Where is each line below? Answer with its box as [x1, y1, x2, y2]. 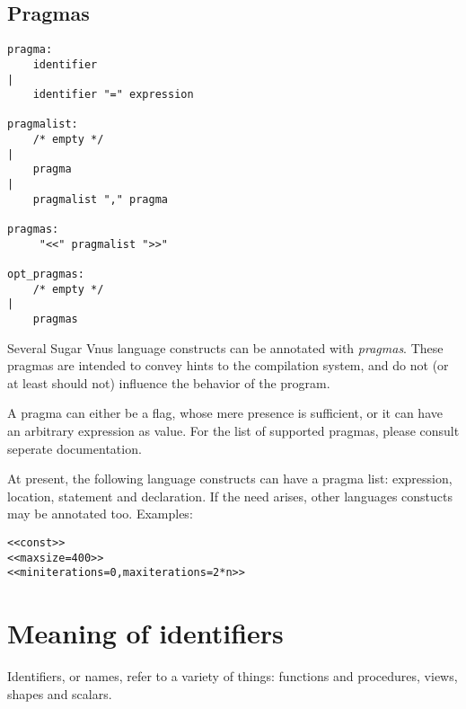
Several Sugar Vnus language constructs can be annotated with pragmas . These [7, 338, 444, 357]
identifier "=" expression [32, 88, 194, 102]
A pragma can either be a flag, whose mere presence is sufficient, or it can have [7, 403, 443, 422]
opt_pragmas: [7, 268, 84, 281]
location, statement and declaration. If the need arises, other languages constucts [7, 486, 453, 505]
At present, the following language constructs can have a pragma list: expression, [7, 469, 453, 488]
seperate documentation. [7, 439, 142, 457]
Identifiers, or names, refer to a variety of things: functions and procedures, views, [7, 667, 458, 686]
